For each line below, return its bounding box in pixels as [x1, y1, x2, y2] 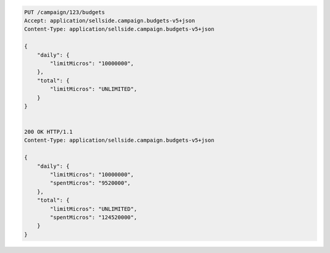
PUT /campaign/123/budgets [24, 9, 105, 15]
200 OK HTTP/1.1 [24, 128, 73, 136]
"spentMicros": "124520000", [50, 214, 137, 221]
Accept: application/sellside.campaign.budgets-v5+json [24, 17, 196, 24]
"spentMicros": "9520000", [50, 180, 131, 186]
